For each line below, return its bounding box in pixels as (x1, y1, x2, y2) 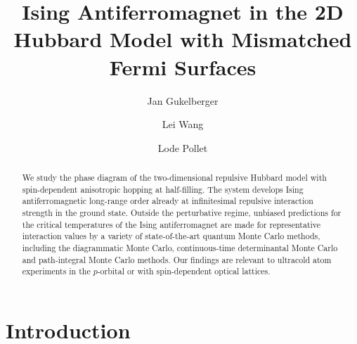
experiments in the (22, 265, 91, 277)
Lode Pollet (157, 140, 208, 155)
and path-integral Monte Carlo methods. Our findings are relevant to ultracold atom (22, 253, 332, 265)
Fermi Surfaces (109, 52, 257, 81)
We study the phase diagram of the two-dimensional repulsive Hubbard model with (22, 172, 327, 184)
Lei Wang (162, 117, 204, 132)
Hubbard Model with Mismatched (13, 25, 352, 53)
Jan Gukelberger (147, 93, 219, 108)
